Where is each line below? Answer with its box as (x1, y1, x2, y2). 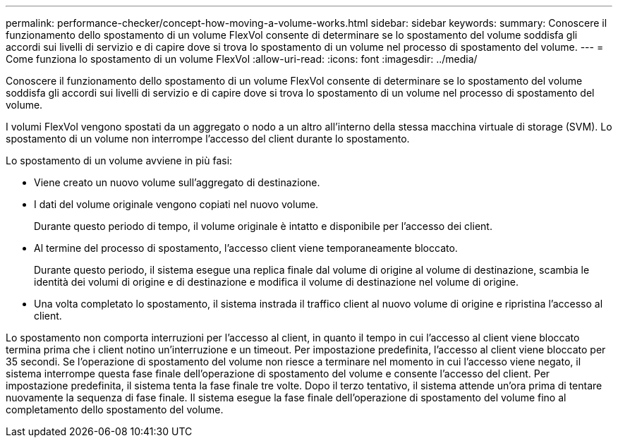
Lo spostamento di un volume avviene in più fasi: (6, 154, 233, 166)
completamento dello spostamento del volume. (6, 403, 224, 415)
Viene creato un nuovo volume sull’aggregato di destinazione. (34, 176, 320, 188)
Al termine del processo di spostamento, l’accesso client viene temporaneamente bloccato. (34, 242, 458, 254)
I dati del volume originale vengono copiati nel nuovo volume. (34, 198, 319, 210)
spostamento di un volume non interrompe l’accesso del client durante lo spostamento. (6, 133, 410, 145)
